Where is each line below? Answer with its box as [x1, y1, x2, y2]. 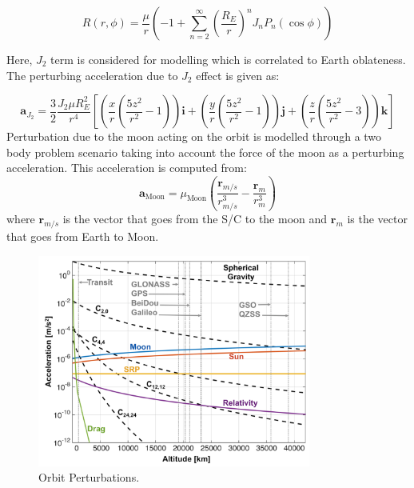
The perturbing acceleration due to [6, 66, 178, 83]
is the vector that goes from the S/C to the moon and [62, 210, 328, 227]
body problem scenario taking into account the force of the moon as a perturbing [6, 143, 404, 160]
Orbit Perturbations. [38, 469, 140, 486]
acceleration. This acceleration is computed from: [6, 159, 247, 176]
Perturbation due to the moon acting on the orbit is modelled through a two [6, 128, 382, 145]
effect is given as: [196, 66, 280, 83]
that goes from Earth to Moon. [6, 228, 159, 245]
